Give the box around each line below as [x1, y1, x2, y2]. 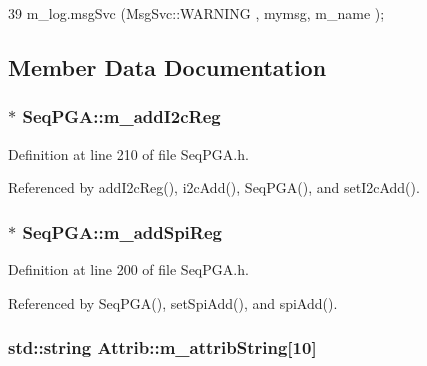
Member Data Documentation [8, 51, 327, 82]
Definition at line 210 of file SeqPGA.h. [8, 143, 249, 164]
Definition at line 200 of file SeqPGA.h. [8, 259, 249, 279]
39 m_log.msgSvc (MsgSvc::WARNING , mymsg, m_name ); [8, 3, 385, 23]
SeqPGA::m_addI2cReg [22, 104, 221, 129]
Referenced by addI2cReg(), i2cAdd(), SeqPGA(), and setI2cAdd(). [8, 177, 420, 198]
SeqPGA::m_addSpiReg [22, 219, 222, 244]
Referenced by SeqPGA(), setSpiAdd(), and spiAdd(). [8, 292, 338, 313]
